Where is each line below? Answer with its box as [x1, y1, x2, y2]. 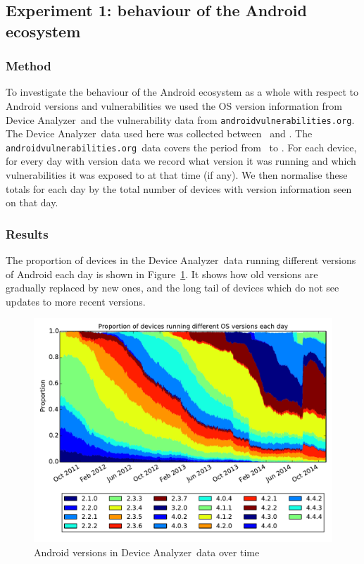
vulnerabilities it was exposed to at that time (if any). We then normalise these [6, 168, 348, 182]
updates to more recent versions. [6, 294, 146, 308]
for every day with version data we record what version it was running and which [6, 153, 356, 168]
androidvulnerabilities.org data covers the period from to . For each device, [6, 139, 357, 154]
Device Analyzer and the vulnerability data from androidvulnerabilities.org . [6, 112, 355, 127]
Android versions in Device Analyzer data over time [34, 545, 260, 560]
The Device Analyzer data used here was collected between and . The [6, 126, 313, 141]
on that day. [6, 195, 58, 210]
